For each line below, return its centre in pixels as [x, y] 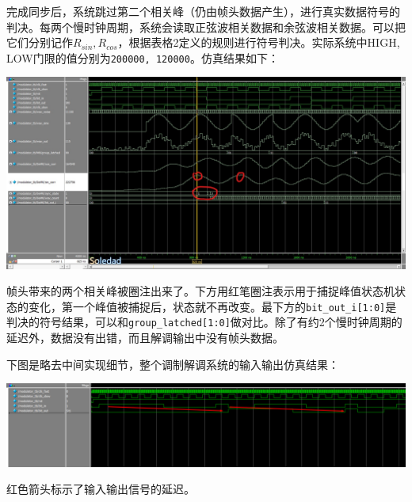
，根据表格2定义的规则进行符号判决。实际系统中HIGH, [259, 42]
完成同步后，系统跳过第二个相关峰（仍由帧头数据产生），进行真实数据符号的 [203, 11]
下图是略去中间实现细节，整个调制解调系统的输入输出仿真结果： [173, 364]
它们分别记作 [40, 42]
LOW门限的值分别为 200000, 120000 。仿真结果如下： [143, 57]
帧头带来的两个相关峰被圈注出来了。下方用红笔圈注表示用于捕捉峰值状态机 [200, 291]
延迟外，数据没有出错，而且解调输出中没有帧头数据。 [145, 338]
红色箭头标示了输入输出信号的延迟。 [101, 489]
